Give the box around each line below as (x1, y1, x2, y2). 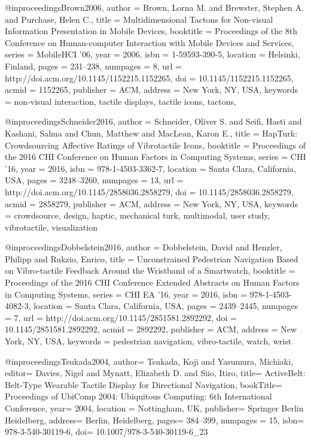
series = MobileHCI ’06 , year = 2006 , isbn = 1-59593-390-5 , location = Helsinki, (5, 48, 300, 60)
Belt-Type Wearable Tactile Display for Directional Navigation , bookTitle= (5, 378, 282, 390)
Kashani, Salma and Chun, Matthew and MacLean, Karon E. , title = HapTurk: (5, 126, 298, 139)
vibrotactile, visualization (5, 220, 97, 233)
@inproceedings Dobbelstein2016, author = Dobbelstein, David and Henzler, (5, 241, 282, 253)
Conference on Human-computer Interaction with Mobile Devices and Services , (5, 36, 294, 49)
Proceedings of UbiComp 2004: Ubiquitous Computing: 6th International (5, 390, 272, 402)
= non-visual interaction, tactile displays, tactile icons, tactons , (5, 95, 237, 107)
